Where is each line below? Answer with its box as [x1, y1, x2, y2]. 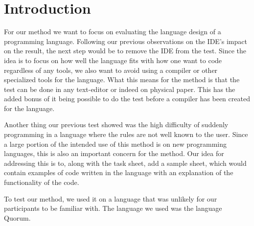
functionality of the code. [4, 177, 79, 187]
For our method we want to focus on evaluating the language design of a [4, 26, 221, 37]
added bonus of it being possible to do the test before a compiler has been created [4, 93, 250, 104]
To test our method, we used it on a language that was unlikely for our [4, 193, 217, 203]
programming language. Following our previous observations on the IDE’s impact [4, 36, 247, 46]
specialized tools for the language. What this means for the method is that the [4, 74, 240, 85]
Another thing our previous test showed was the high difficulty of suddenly [4, 119, 229, 130]
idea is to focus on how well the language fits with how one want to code [4, 55, 222, 65]
